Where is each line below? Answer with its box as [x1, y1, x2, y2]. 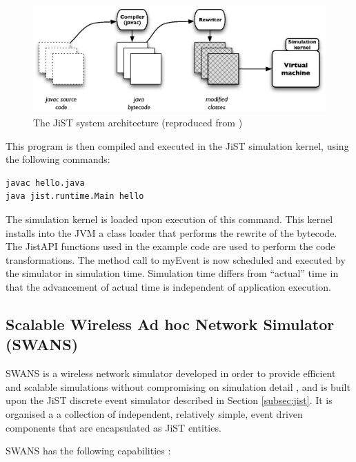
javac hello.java [6, 177, 85, 188]
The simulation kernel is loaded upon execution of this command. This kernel [6, 211, 333, 226]
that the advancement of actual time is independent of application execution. [6, 279, 331, 293]
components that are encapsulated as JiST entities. [6, 420, 221, 434]
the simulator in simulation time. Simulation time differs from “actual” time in [6, 266, 339, 280]
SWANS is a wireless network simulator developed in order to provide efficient [6, 366, 336, 381]
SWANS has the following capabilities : [6, 443, 171, 458]
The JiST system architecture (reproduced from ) [33, 115, 243, 130]
